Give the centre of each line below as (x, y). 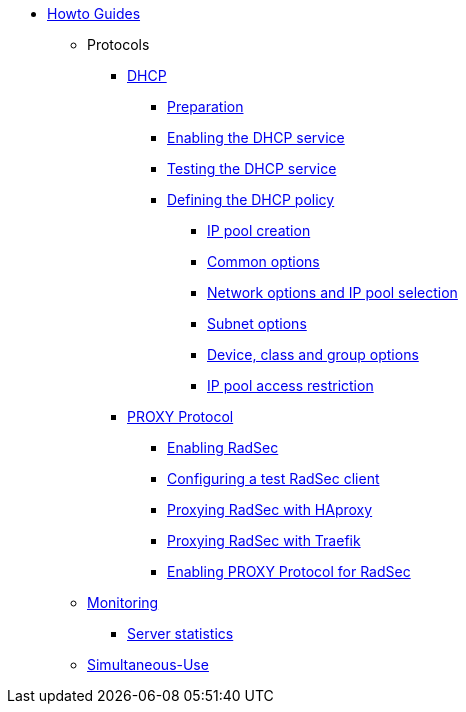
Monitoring (123, 602)
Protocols (118, 44)
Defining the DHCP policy (251, 199)
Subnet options (257, 323)
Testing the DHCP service (252, 168)
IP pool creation (259, 230)
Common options (263, 261)
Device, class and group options (313, 354)
